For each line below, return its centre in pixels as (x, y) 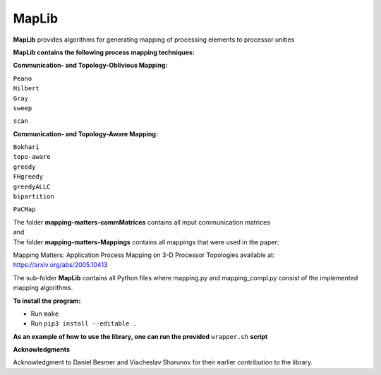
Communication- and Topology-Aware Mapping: (86, 133)
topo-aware (32, 157)
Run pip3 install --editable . (84, 323)
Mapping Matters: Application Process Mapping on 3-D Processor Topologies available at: (144, 255)
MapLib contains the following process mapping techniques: (104, 52)
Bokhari (26, 147)
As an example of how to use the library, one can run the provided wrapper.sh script (140, 336)
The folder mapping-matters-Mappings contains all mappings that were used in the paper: (146, 242)
